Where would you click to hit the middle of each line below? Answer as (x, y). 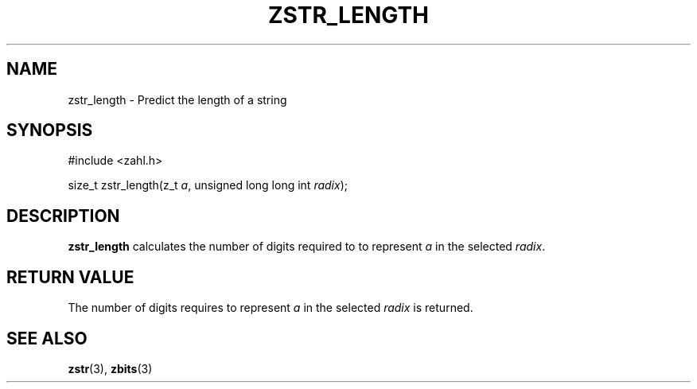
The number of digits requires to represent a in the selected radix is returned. (271, 308)
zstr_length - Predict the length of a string (177, 99)
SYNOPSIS (50, 130)
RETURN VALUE (70, 277)
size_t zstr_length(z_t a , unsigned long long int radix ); (208, 185)
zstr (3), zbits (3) (110, 368)
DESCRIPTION (63, 216)
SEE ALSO (47, 338)
